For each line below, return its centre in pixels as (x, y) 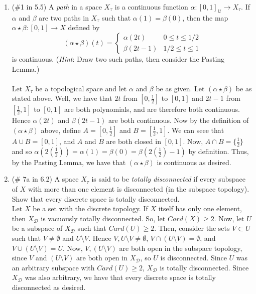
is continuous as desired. (194, 162)
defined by (84, 27)
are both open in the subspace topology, (181, 248)
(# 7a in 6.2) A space (45, 179)
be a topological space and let (81, 88)
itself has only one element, (200, 208)
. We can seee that (196, 130)
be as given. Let (180, 88)
